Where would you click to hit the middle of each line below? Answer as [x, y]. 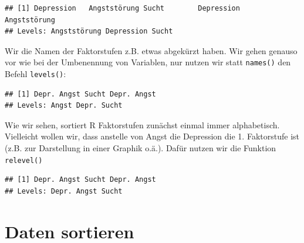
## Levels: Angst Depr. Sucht [64, 106]
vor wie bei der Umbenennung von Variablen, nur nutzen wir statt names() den [148, 62]
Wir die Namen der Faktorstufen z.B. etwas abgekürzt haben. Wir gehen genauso [151, 50]
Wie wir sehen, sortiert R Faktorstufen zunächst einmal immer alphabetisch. [142, 124]
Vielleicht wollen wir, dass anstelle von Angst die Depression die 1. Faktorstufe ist [152, 136]
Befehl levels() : [36, 74]
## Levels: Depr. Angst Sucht [64, 191]
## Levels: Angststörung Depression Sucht [89, 31]
